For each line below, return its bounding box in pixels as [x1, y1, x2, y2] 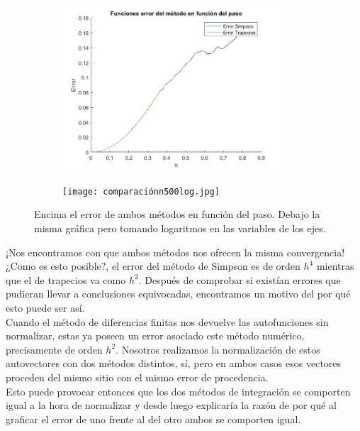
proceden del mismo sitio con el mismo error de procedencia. [6, 369, 269, 384]
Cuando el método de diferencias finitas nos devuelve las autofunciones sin [6, 314, 329, 329]
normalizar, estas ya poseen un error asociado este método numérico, [6, 328, 305, 343]
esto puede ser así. [6, 300, 85, 315]
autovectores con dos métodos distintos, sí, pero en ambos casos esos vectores [6, 356, 342, 371]
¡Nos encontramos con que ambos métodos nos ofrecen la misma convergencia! [6, 244, 345, 259]
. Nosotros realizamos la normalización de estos [116, 342, 320, 356]
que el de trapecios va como [6, 272, 126, 287]
